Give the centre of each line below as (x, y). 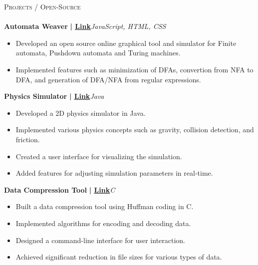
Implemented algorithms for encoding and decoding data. (103, 223)
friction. (28, 139)
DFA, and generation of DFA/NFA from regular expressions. (108, 79)
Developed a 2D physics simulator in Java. (81, 113)
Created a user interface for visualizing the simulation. (99, 156)
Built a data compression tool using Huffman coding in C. (105, 206)
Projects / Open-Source (42, 6)
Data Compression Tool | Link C (60, 189)
